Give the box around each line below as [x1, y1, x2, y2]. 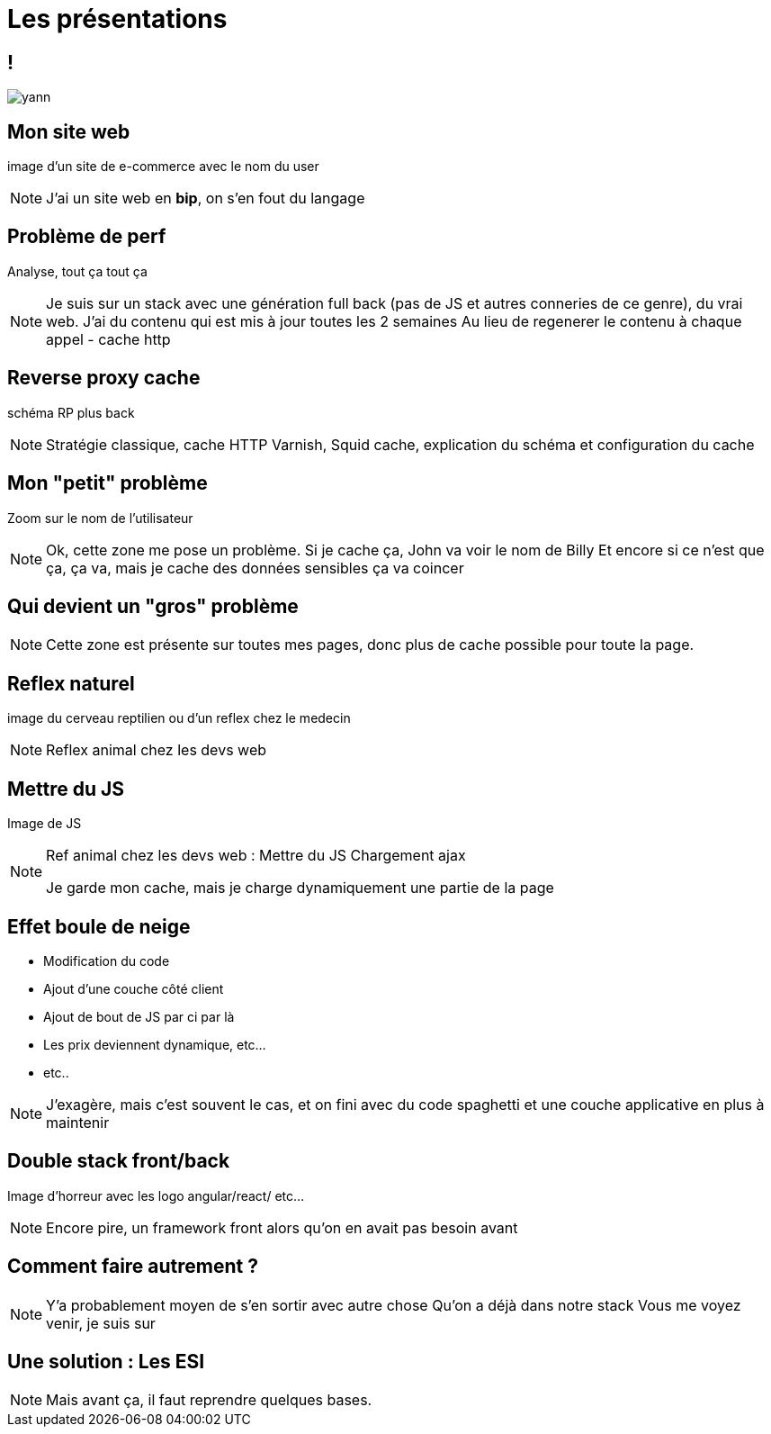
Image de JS [7, 816, 82, 832]
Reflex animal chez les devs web [46, 741, 266, 760]
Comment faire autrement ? [7, 1255, 259, 1278]
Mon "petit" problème [7, 472, 208, 495]
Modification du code [43, 952, 170, 969]
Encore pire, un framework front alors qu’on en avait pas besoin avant [46, 1218, 518, 1237]
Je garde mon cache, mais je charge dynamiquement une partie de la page [46, 879, 554, 897]
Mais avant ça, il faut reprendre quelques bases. [46, 1391, 372, 1410]
